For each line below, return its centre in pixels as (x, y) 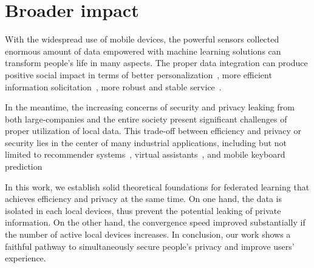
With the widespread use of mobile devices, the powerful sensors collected (142, 39)
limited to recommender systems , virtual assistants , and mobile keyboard (145, 154)
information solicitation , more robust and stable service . (113, 86)
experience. (26, 258)
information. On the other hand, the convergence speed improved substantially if (155, 222)
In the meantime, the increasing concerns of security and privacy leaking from (150, 107)
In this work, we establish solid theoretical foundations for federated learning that (157, 186)
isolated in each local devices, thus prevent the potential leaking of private (143, 210)
